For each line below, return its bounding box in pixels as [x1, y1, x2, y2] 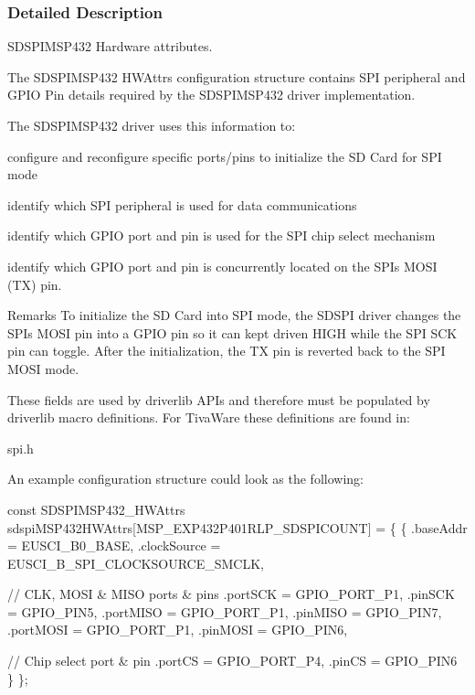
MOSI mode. [7, 358, 79, 378]
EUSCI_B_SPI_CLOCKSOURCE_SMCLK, [7, 553, 265, 572]
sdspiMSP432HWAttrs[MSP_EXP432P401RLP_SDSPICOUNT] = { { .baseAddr [7, 518, 468, 537]
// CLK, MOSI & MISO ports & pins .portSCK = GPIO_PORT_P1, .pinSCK [7, 584, 455, 604]
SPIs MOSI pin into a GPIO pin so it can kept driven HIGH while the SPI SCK [7, 323, 458, 342]
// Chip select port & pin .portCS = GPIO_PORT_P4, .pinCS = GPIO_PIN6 [7, 651, 458, 670]
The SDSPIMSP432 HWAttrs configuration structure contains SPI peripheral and [7, 67, 466, 86]
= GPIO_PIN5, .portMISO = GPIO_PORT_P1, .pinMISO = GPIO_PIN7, [7, 602, 442, 621]
